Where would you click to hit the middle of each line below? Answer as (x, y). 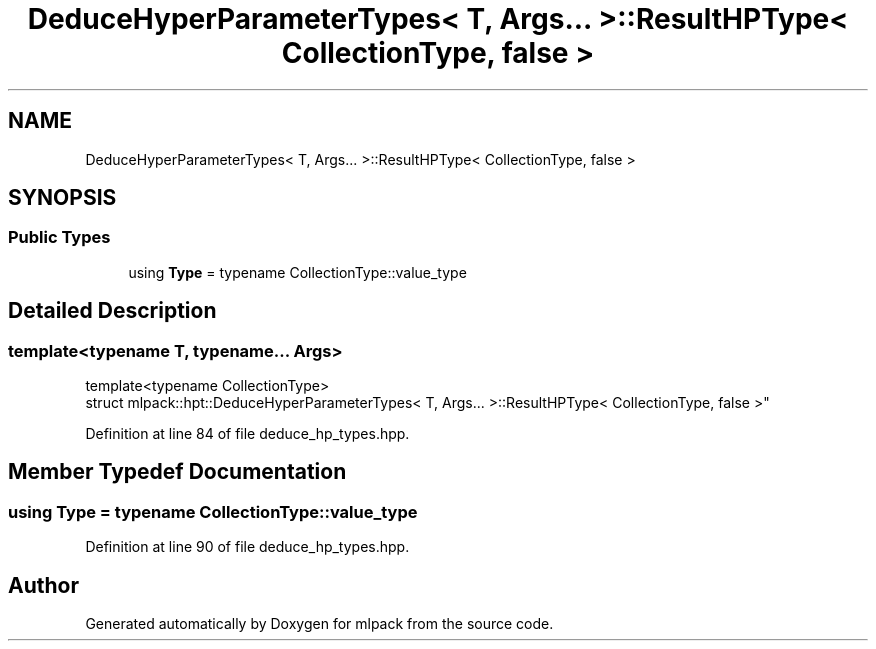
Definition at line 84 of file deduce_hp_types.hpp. (247, 434)
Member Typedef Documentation (177, 472)
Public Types (59, 237)
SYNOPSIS (62, 198)
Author (43, 585)
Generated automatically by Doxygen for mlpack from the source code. (319, 624)
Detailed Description (112, 311)
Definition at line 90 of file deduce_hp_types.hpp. (247, 547)
